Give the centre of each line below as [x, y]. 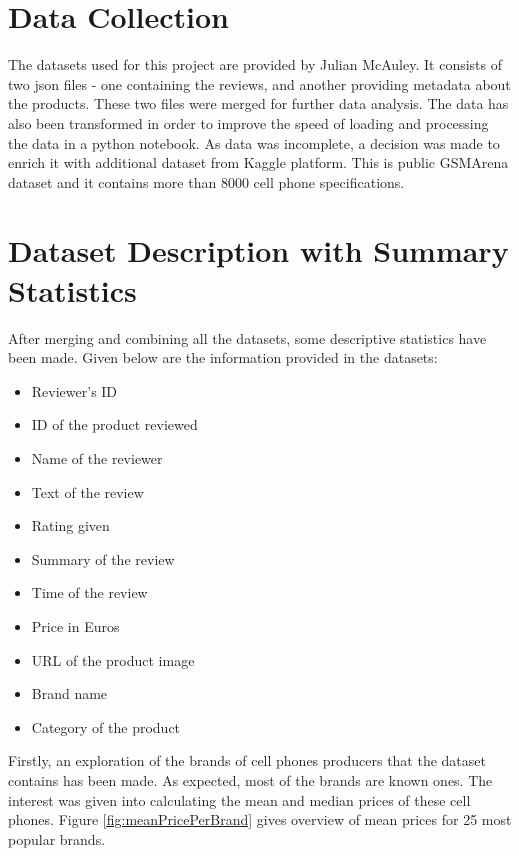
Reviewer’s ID [74, 390]
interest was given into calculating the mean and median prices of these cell [239, 799]
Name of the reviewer [97, 457]
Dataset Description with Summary [258, 250]
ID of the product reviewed [114, 424]
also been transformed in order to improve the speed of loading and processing [248, 122]
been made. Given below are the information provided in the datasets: [223, 357]
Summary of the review [103, 558]
